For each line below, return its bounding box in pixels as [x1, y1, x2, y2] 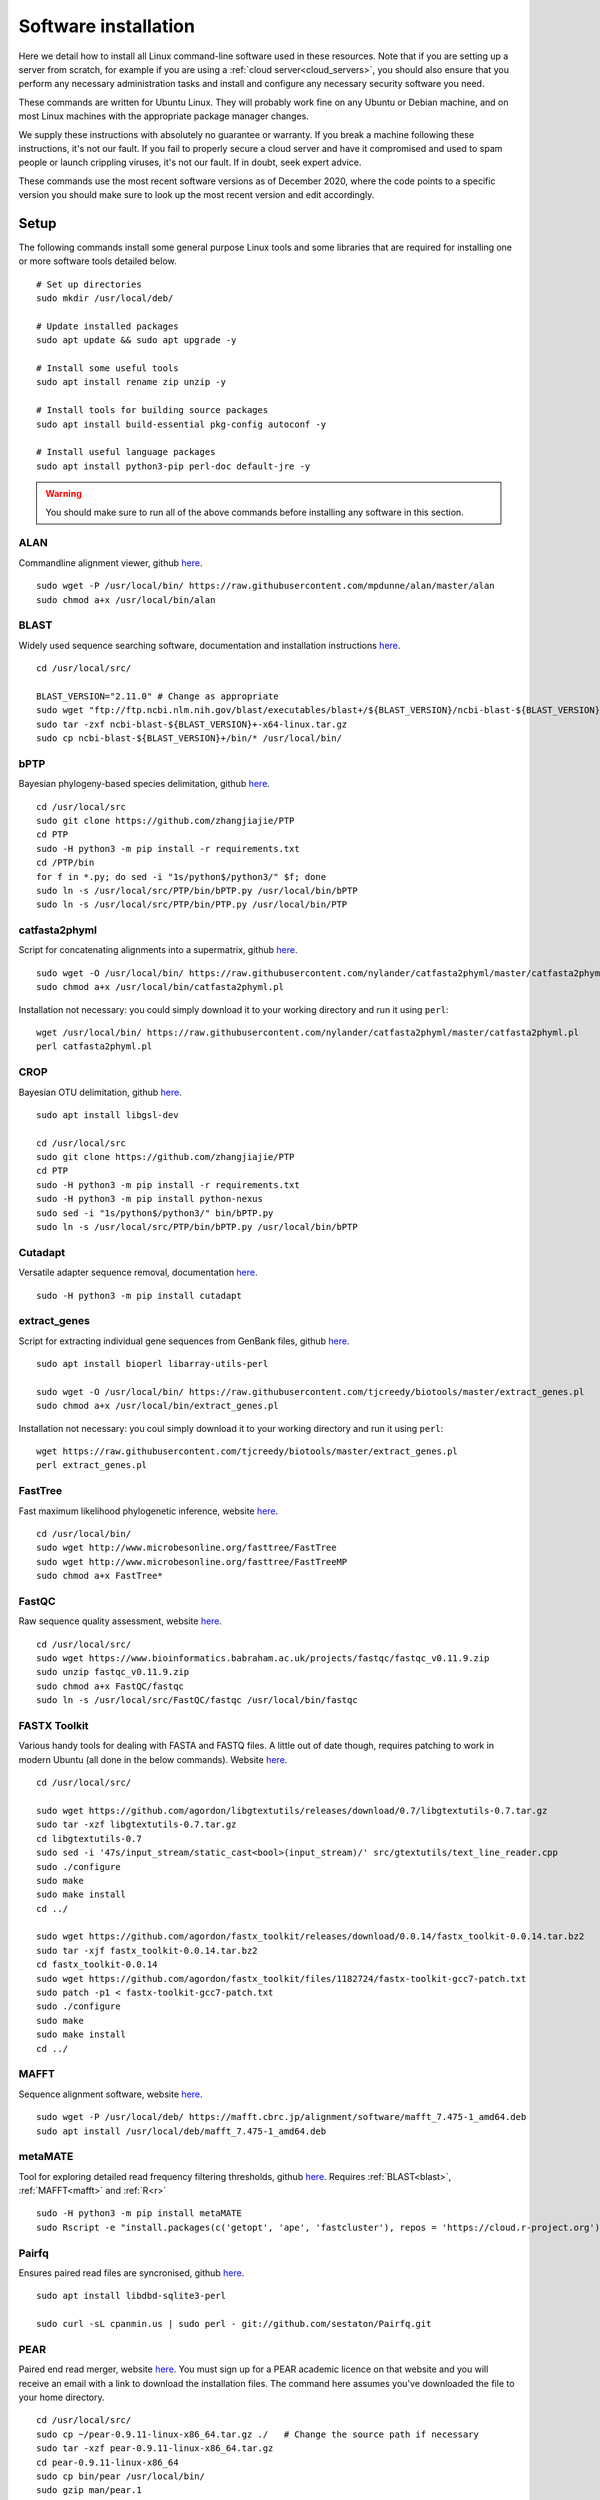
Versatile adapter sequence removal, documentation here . [18, 1266, 259, 1279]
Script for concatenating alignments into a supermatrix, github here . [18, 944, 298, 956]
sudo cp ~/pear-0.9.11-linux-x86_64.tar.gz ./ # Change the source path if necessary [36, 2428, 480, 2440]
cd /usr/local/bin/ [36, 1528, 132, 1539]
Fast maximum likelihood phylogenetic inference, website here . [18, 1505, 279, 1517]
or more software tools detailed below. [18, 255, 177, 267]
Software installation [18, 15, 195, 37]
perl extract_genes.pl [36, 1460, 148, 1471]
